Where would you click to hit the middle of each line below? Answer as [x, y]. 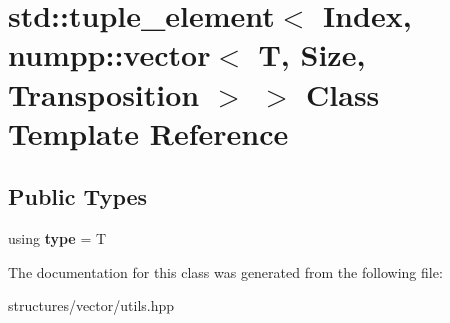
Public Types [78, 196]
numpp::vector [109, 54]
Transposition [104, 93]
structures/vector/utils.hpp [91, 305]
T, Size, [312, 54]
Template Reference [148, 132]
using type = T [57, 238]
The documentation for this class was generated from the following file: [225, 271]
